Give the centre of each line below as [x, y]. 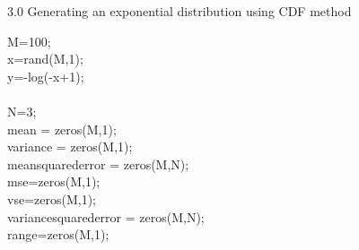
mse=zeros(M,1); [54, 181]
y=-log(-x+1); [46, 76]
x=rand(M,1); [45, 59]
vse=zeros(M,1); [52, 198]
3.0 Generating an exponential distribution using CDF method [179, 11]
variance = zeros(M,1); [70, 147]
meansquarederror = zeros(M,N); [98, 164]
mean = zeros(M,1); [62, 129]
